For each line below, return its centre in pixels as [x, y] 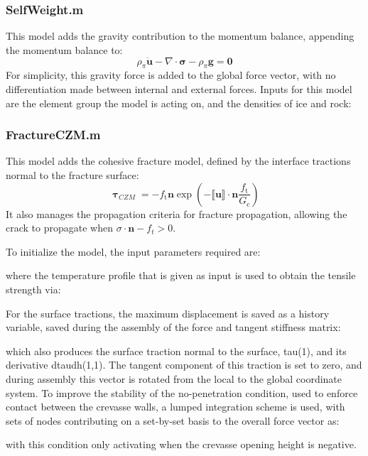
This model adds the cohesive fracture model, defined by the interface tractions [178, 161]
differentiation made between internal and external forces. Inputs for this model [179, 89]
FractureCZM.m [53, 135]
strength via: [33, 289]
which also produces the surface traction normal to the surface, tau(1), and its [176, 351]
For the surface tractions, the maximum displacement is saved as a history [168, 313]
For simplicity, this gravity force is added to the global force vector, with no [171, 75]
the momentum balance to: [64, 49]
